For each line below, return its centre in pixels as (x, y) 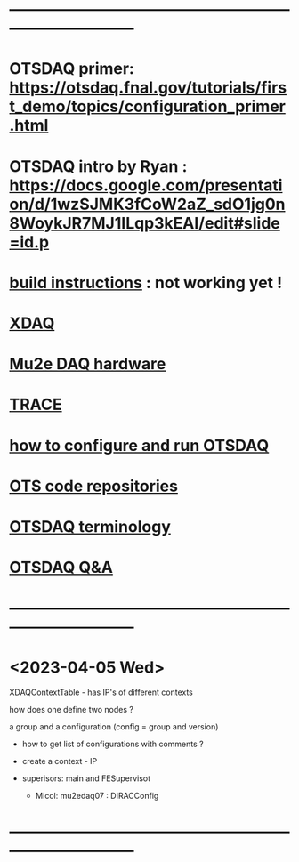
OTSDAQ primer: (72, 69)
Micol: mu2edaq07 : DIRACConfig (97, 796)
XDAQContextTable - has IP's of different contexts (101, 692)
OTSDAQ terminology (90, 526)
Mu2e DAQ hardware (88, 364)
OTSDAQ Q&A (61, 568)
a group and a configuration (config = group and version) (114, 727)
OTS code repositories (93, 486)
